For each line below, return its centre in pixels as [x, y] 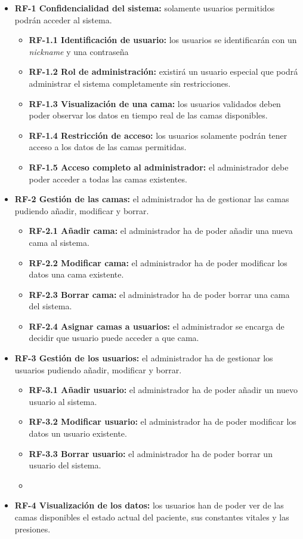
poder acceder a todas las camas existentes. [108, 179]
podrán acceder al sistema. [63, 19]
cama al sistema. [59, 242]
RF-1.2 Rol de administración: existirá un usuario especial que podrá [163, 71]
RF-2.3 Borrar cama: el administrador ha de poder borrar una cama [159, 294]
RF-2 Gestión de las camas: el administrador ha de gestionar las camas [152, 199]
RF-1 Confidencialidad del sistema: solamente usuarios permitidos [145, 8]
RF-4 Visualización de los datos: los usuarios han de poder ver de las [149, 505]
